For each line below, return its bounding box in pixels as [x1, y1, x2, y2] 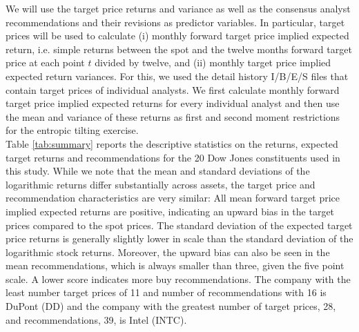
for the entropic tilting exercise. [6, 123, 139, 137]
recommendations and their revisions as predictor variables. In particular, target [6, 14, 345, 29]
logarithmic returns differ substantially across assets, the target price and [6, 177, 316, 191]
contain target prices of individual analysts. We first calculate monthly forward [6, 82, 340, 97]
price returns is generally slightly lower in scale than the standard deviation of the [6, 231, 353, 246]
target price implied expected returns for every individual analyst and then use [6, 96, 340, 110]
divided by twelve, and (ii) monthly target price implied [95, 55, 331, 70]
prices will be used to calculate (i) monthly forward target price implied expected [6, 28, 349, 43]
